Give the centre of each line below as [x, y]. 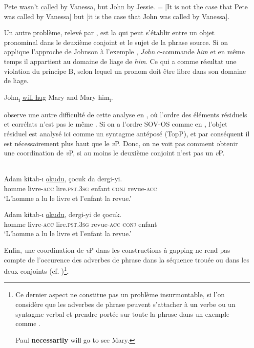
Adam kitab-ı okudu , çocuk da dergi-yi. [63, 179]
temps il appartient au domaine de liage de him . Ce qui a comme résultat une [120, 61]
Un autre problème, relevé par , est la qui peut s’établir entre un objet [109, 33]
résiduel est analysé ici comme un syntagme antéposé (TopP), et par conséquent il [127, 134]
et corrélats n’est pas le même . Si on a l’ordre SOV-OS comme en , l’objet [116, 124]
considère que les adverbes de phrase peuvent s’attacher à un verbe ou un [125, 304]
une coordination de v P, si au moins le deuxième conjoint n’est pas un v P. [114, 153]
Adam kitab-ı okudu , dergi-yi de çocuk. [63, 214]
